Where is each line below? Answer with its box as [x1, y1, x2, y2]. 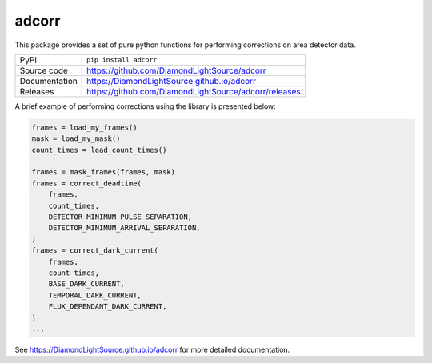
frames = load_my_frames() [31, 122, 138, 132]
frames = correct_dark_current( [31, 246, 159, 255]
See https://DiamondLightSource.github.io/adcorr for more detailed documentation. [14, 345, 290, 354]
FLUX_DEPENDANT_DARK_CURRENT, [48, 302, 167, 311]
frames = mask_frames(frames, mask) [31, 168, 176, 177]
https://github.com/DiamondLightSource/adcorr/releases [86, 86, 301, 97]
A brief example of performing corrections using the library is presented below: [14, 101, 276, 111]
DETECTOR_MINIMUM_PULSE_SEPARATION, [48, 213, 192, 221]
